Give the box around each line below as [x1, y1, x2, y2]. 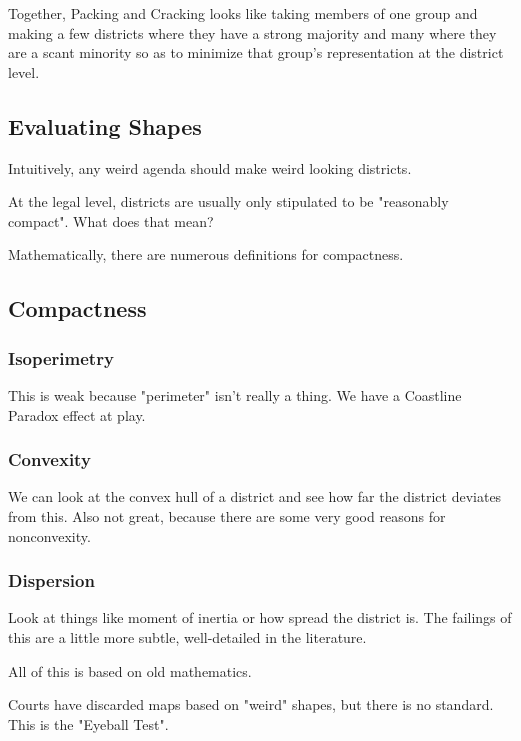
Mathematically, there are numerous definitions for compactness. [8, 244, 404, 265]
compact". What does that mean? [8, 210, 214, 231]
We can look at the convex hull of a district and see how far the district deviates [8, 486, 502, 507]
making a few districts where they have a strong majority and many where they [8, 22, 497, 43]
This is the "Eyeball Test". [8, 713, 169, 734]
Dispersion [8, 568, 95, 593]
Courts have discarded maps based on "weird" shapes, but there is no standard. [8, 694, 494, 715]
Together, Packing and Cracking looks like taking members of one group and [8, 3, 478, 23]
